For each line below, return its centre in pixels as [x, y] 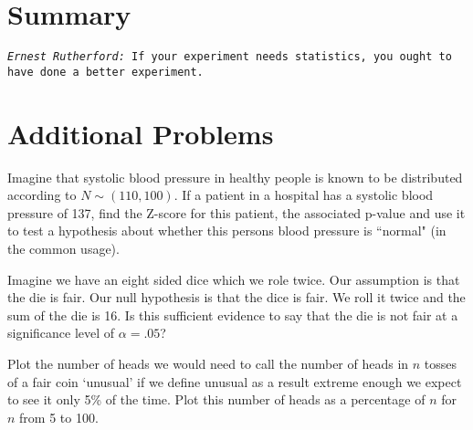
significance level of [61, 333]
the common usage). [63, 248]
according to [42, 195]
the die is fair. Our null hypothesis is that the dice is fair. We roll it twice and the [236, 297]
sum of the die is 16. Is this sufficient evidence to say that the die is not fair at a [233, 315]
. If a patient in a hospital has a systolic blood [304, 195]
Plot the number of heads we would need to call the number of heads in [208, 363]
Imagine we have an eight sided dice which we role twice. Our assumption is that [234, 279]
